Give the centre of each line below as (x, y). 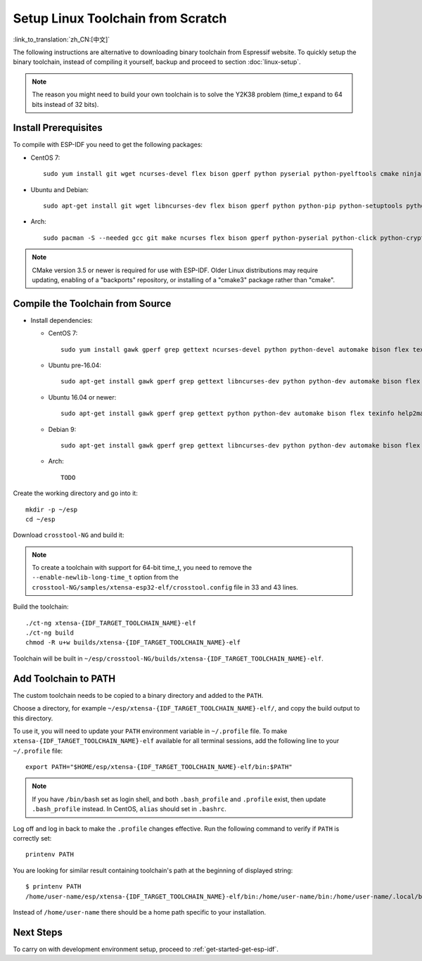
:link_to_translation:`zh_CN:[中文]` (62, 39)
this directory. (33, 718)
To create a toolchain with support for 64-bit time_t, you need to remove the (142, 568)
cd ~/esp (40, 519)
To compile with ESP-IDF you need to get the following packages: (108, 145)
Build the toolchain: (41, 607)
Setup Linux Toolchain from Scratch (120, 18)
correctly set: (32, 839)
